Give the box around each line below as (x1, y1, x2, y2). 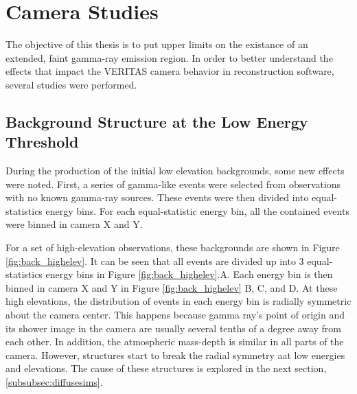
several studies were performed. (5, 77, 137, 91)
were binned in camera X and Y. (5, 217, 143, 231)
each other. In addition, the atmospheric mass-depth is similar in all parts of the (5, 334, 344, 349)
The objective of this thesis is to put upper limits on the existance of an (5, 37, 308, 51)
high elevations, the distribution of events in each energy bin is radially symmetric (5, 294, 352, 308)
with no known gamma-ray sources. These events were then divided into (5, 190, 309, 205)
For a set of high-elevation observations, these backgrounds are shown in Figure (5, 240, 340, 255)
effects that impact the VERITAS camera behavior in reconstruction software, (5, 64, 334, 78)
